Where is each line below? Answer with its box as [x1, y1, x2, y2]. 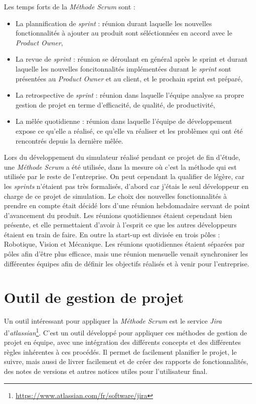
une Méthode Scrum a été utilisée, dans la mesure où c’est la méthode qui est [4, 161, 237, 172]
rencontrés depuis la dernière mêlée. [15, 135, 124, 146]
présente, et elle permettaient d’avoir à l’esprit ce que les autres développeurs [4, 220, 237, 230]
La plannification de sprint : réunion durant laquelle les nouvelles [15, 18, 212, 28]
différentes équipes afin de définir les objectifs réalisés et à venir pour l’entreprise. [4, 258, 250, 268]
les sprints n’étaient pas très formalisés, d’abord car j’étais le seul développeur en [4, 181, 249, 191]
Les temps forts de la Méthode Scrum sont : [4, 1, 135, 11]
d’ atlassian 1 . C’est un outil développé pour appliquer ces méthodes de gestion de [4, 326, 247, 337]
